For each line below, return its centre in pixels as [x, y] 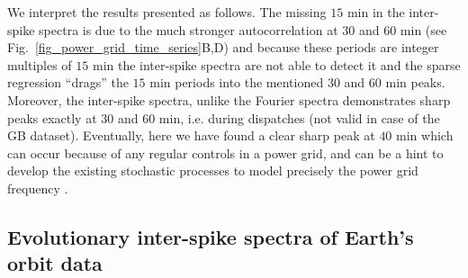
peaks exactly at [52, 117]
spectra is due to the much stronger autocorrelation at [189, 29]
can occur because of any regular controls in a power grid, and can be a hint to [225, 152]
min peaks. [415, 82]
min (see [423, 29]
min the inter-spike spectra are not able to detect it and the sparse [276, 64]
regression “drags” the [68, 82]
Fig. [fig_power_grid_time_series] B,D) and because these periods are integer [223, 47]
